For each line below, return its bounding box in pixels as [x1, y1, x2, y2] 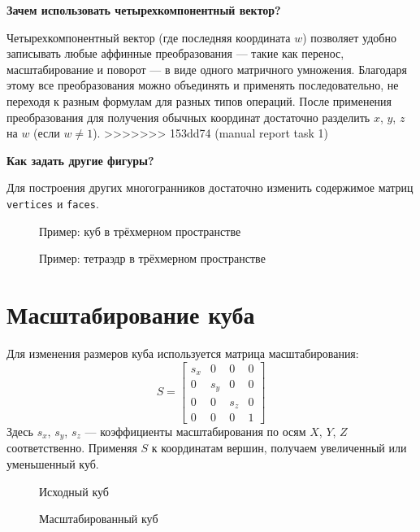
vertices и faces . [6, 194, 99, 211]
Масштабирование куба [6, 297, 255, 330]
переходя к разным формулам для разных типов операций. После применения [6, 92, 392, 109]
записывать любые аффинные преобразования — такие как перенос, [6, 45, 344, 62]
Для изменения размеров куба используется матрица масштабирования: [6, 344, 359, 361]
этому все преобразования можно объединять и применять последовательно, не [6, 76, 399, 94]
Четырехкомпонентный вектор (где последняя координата [6, 28, 291, 46]
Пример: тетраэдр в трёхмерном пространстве [39, 250, 266, 267]
